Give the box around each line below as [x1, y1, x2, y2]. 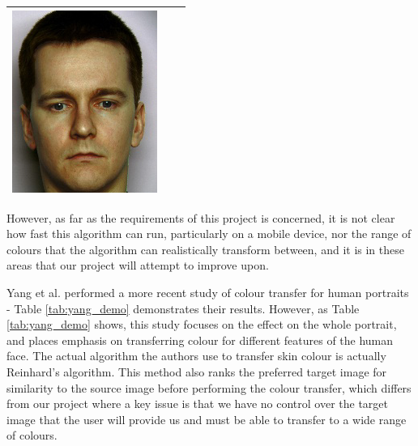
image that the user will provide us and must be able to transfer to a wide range [6, 410, 407, 427]
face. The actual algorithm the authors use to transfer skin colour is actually [6, 347, 386, 364]
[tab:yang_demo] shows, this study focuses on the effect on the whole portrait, [6, 316, 397, 333]
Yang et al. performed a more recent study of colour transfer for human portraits [6, 283, 409, 300]
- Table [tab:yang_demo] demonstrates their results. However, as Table [6, 299, 360, 316]
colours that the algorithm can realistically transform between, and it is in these [6, 240, 404, 257]
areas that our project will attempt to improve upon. [6, 257, 269, 274]
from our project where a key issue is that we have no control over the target [6, 395, 389, 412]
